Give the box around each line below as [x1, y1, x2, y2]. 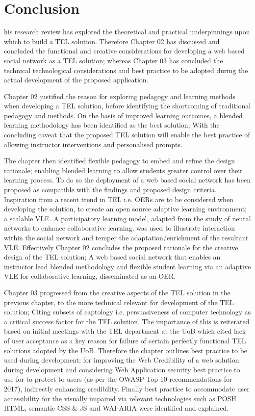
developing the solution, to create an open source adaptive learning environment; [4, 204, 247, 214]
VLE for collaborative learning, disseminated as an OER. [4, 271, 176, 281]
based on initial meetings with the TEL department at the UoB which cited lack [4, 326, 246, 336]
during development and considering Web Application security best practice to [4, 364, 240, 374]
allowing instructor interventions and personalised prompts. [4, 139, 182, 149]
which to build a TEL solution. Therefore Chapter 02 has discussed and [4, 36, 220, 46]
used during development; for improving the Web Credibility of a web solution [4, 355, 239, 365]
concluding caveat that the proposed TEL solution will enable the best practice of [4, 130, 250, 140]
